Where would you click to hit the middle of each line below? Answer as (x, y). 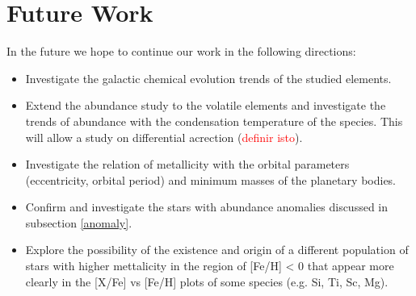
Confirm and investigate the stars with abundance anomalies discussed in (207, 207)
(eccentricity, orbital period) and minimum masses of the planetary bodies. (211, 179)
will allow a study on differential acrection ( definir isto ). (164, 137)
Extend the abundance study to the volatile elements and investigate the (206, 105)
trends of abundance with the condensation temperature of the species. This (214, 121)
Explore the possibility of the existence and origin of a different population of (217, 250)
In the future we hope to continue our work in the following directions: (181, 51)
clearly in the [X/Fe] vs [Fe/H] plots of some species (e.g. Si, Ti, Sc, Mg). (207, 281)
